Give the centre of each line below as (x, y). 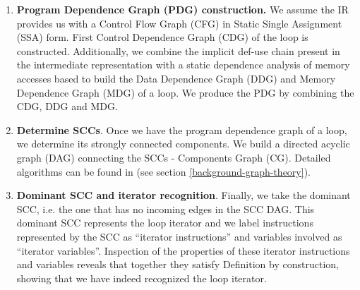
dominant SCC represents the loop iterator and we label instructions (165, 223)
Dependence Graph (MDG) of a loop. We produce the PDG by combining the (185, 92)
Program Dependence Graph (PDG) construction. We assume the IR (182, 9)
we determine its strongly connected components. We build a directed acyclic (183, 144)
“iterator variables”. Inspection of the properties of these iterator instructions (183, 250)
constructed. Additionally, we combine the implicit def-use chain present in (178, 50)
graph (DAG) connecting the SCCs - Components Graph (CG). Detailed (174, 157)
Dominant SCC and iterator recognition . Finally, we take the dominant (184, 195)
